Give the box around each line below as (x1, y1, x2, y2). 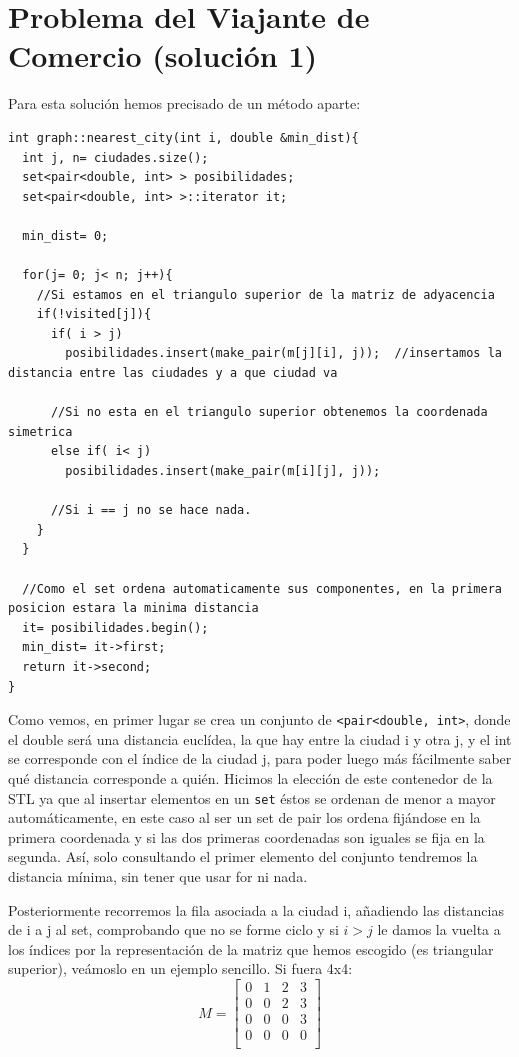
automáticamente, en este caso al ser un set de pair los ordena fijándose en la (8, 807, 481, 828)
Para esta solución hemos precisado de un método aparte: (8, 93, 361, 114)
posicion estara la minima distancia (8, 601, 259, 616)
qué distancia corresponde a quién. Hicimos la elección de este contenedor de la (8, 767, 493, 788)
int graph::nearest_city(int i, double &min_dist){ (8, 130, 359, 145)
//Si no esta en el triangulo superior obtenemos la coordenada (50, 405, 488, 420)
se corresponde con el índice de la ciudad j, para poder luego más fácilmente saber (8, 748, 512, 769)
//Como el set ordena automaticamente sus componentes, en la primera (22, 581, 502, 596)
